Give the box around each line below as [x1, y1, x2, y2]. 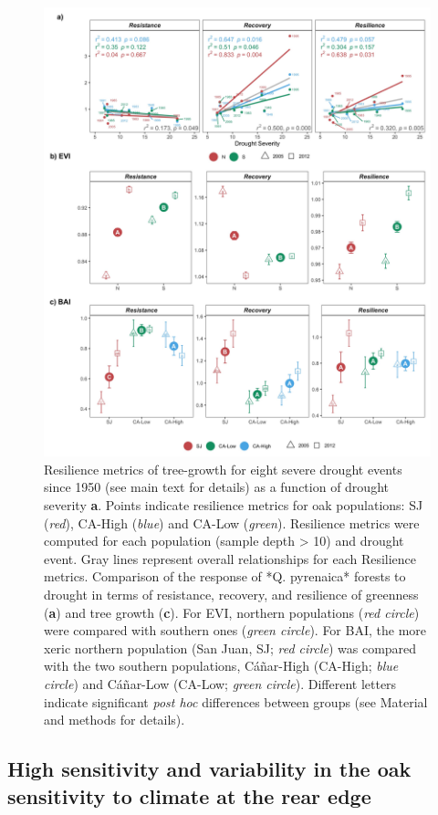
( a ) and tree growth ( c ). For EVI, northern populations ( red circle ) [44, 602, 420, 622]
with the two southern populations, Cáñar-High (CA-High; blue [44, 656, 399, 675]
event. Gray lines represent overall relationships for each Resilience [44, 549, 417, 568]
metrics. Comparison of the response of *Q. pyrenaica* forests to [44, 567, 406, 586]
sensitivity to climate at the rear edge [7, 781, 371, 810]
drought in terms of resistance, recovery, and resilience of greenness [44, 585, 419, 603]
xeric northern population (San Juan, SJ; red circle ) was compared [44, 638, 417, 657]
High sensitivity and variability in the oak [7, 755, 412, 783]
